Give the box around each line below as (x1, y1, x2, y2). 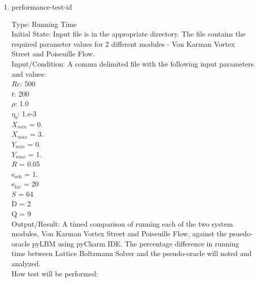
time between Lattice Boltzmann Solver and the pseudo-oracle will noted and (11, 248, 252, 259)
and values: (11, 68, 46, 79)
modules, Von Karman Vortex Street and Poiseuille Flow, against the (11, 228, 227, 239)
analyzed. (11, 258, 41, 269)
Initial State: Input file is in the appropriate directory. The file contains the (11, 28, 245, 39)
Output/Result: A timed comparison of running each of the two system (11, 218, 233, 229)
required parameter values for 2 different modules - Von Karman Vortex (11, 38, 235, 49)
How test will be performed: (11, 268, 98, 278)
